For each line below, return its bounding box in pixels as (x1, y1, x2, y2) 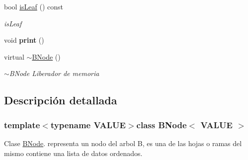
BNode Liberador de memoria (9, 68, 99, 79)
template (4, 118, 40, 131)
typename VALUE (50, 118, 126, 131)
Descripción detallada (4, 92, 117, 108)
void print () (4, 35, 44, 45)
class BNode (136, 118, 187, 131)
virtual (4, 51, 24, 62)
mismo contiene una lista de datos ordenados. (4, 148, 143, 158)
